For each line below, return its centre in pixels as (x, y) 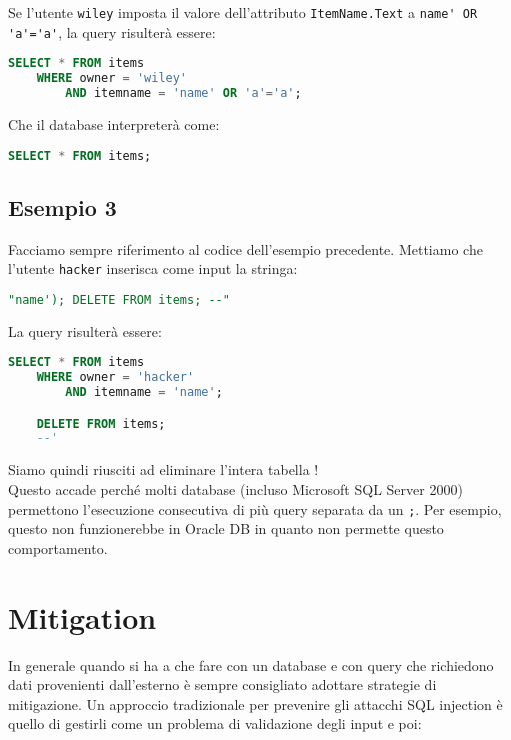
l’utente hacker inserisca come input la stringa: (153, 268)
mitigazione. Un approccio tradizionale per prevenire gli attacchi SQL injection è (255, 703)
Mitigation (82, 616)
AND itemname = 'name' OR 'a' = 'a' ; (183, 93)
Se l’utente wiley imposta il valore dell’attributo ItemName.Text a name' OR (243, 12)
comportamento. (58, 547)
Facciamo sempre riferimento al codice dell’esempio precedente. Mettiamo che (245, 248)
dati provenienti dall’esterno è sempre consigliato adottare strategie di (222, 684)
